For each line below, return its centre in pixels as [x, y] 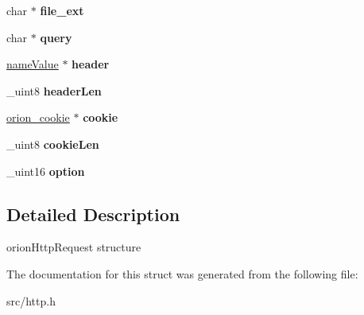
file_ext [62, 10]
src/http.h [31, 300]
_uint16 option [46, 171]
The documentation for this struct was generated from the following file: [182, 273]
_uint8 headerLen [54, 90]
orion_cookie [38, 117]
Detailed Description [93, 214]
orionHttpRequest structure [74, 247]
